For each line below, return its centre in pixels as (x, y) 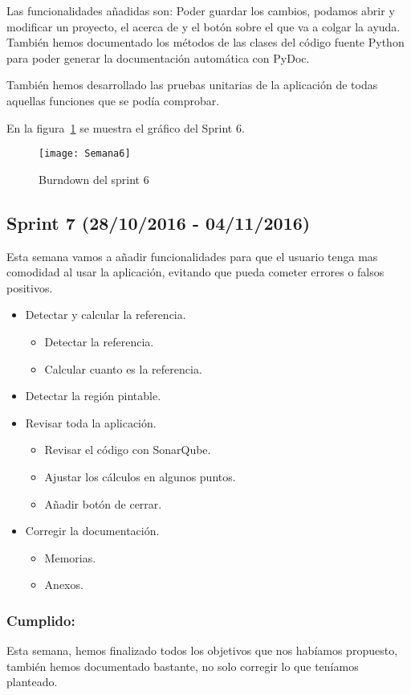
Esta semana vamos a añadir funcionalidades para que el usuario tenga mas (192, 256)
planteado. (32, 682)
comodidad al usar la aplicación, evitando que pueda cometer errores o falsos (195, 272)
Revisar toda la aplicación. (91, 422)
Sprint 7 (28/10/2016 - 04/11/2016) (159, 222)
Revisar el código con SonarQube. (128, 450)
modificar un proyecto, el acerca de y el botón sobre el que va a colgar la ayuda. (203, 26)
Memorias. (70, 557)
